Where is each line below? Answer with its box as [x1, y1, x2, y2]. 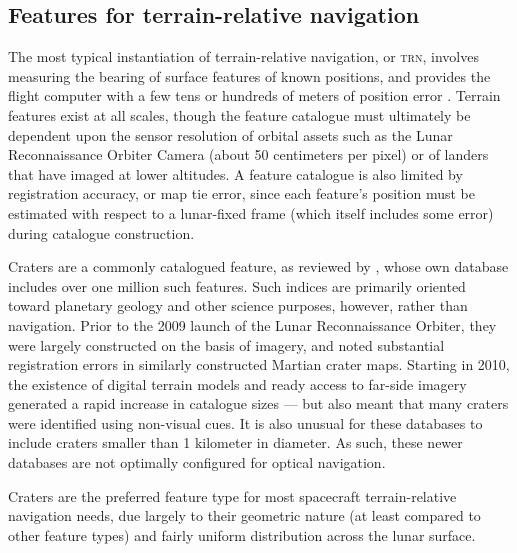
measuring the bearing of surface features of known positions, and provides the [8, 65, 491, 86]
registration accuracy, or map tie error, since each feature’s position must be [8, 183, 475, 204]
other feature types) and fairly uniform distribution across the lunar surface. [8, 524, 476, 545]
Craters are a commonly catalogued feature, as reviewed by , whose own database [8, 256, 509, 277]
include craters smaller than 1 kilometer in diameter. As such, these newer [8, 432, 463, 453]
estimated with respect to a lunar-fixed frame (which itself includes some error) [8, 202, 494, 223]
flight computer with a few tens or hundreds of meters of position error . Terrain [8, 85, 501, 106]
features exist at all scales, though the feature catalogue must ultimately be [8, 104, 471, 125]
